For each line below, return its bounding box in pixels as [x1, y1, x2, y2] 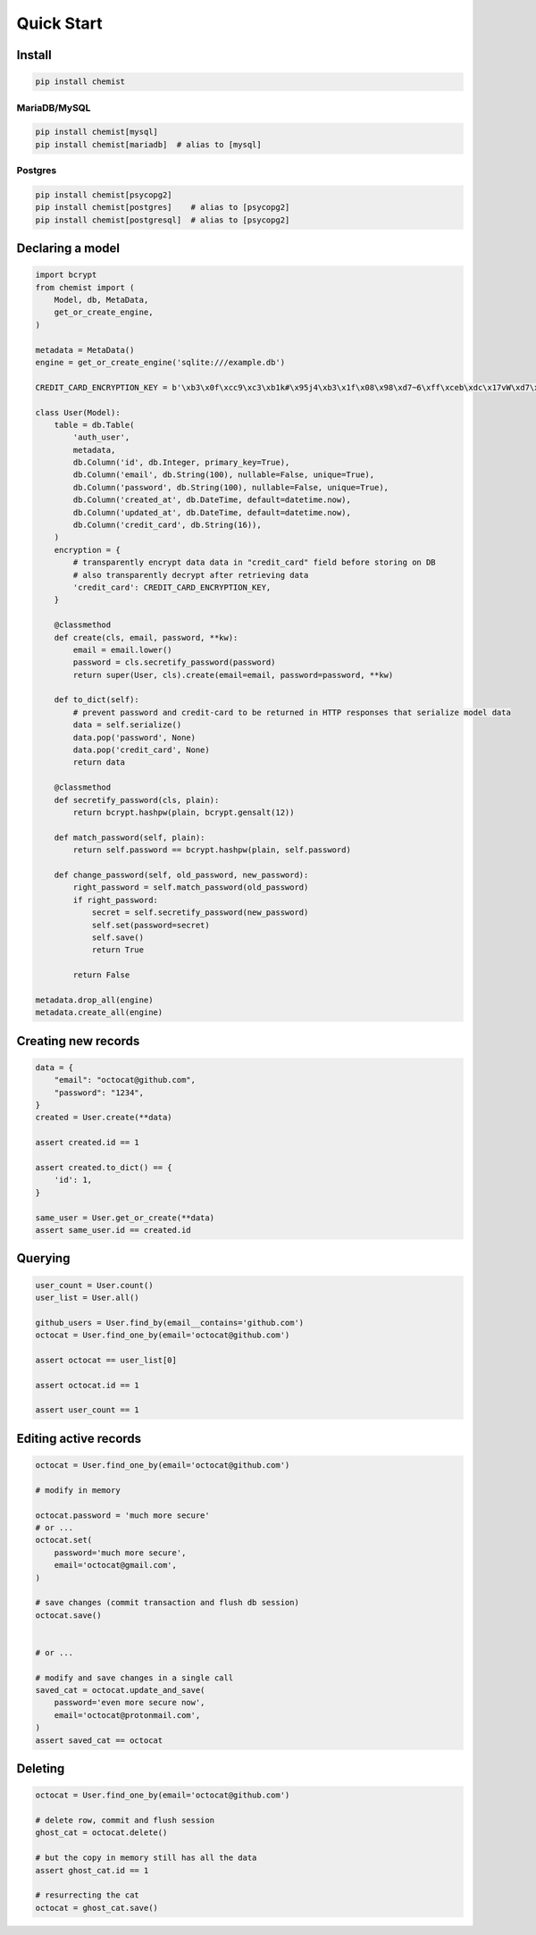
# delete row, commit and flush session [35, 1814, 214, 1825]
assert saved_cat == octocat [35, 1735, 163, 1746]
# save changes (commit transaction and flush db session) [35, 1597, 299, 1608]
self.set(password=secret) [91, 920, 210, 930]
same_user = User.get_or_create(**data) [35, 1212, 214, 1223]
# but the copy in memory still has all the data [35, 1853, 257, 1863]
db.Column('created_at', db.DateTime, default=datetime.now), [72, 495, 352, 505]
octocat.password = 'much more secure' [35, 1510, 210, 1520]
